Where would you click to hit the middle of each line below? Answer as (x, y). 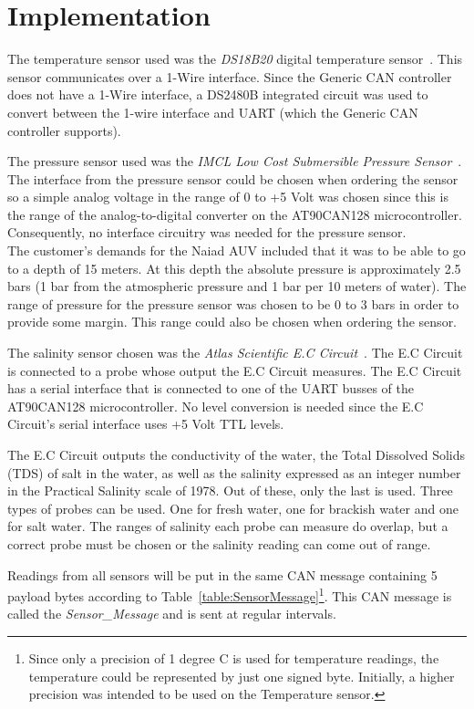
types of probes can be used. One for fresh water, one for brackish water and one (233, 508)
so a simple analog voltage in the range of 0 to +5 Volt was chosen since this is (228, 197)
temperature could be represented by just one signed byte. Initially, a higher (242, 676)
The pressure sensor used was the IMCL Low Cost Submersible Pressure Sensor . (235, 161)
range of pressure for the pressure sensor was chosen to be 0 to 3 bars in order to (233, 303)
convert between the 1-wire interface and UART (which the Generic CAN (213, 112)
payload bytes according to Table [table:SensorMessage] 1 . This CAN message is (230, 594)
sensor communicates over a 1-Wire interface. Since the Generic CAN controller (230, 76)
